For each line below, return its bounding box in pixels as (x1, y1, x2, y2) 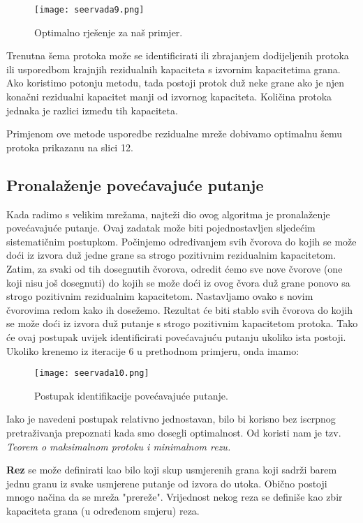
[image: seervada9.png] (34, 5, 145, 15)
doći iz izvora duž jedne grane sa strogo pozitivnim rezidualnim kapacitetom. (6, 248, 336, 262)
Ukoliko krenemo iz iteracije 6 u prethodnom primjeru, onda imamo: (6, 343, 299, 358)
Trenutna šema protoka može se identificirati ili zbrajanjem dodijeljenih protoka (6, 48, 349, 63)
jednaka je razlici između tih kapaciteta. (6, 103, 178, 117)
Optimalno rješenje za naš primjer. (34, 24, 183, 39)
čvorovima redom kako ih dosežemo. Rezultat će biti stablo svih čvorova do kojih (6, 302, 353, 317)
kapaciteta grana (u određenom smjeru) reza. (6, 503, 200, 517)
